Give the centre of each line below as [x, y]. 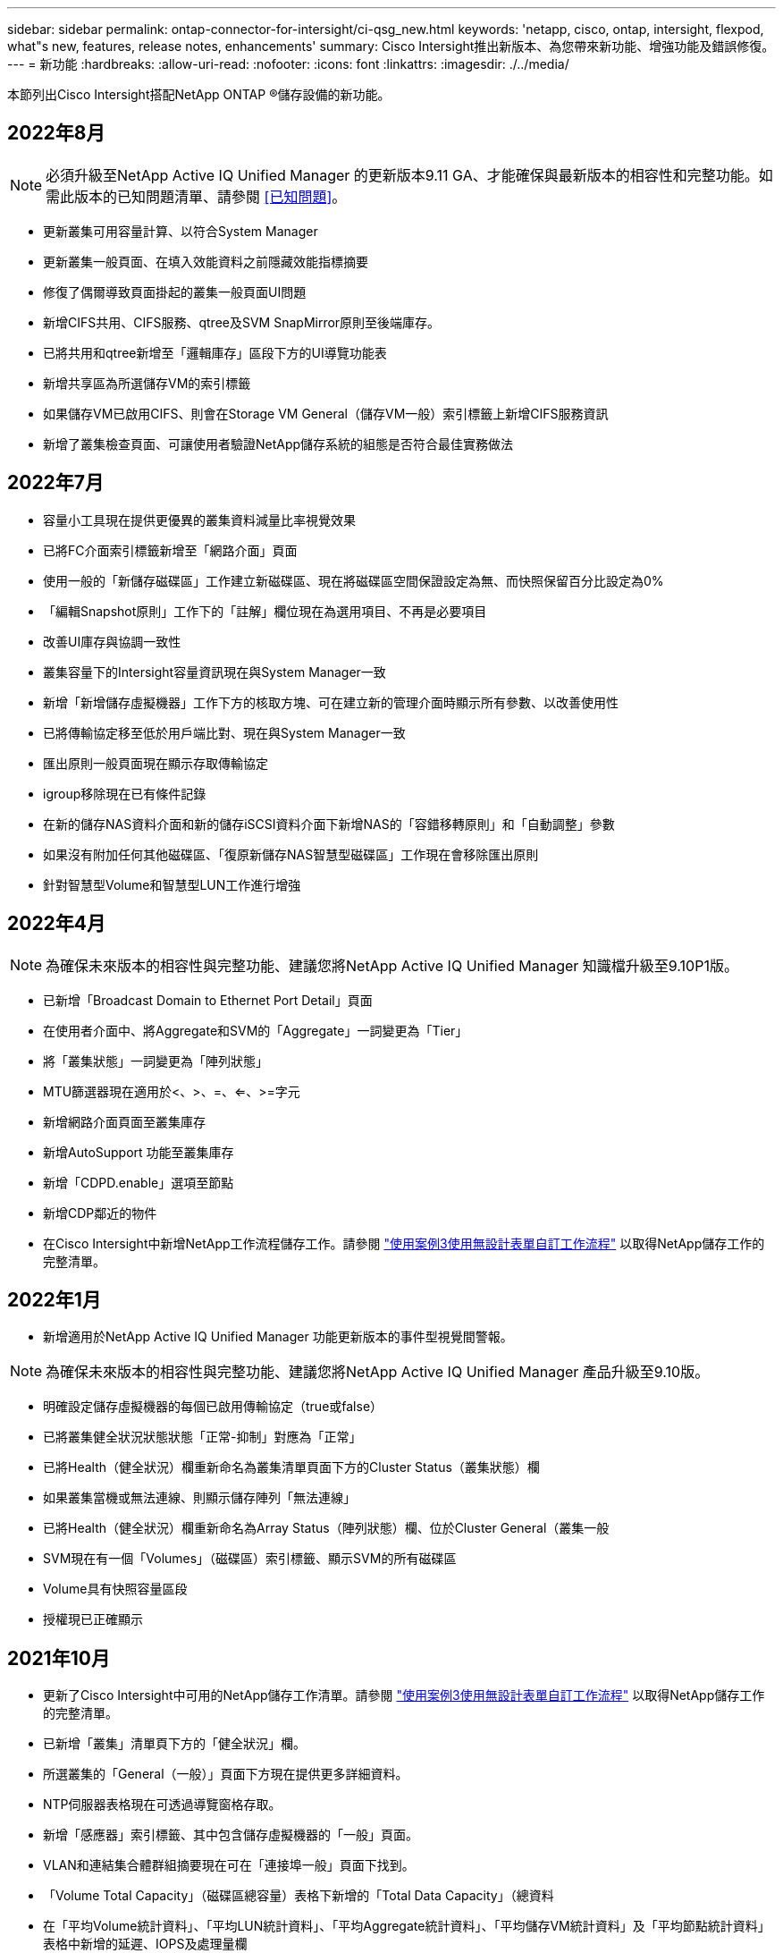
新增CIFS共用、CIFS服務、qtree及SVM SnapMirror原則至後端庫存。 [242, 322]
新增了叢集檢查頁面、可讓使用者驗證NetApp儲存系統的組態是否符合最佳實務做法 [278, 444]
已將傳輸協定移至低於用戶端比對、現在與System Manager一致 [224, 732]
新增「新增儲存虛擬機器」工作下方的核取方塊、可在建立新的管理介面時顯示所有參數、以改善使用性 [331, 702]
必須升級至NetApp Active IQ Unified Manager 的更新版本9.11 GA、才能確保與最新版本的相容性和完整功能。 [402, 175]
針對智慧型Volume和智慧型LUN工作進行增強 [172, 884]
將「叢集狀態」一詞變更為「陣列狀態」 [156, 1061]
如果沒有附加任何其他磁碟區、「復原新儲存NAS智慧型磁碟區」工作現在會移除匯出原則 [291, 854]
